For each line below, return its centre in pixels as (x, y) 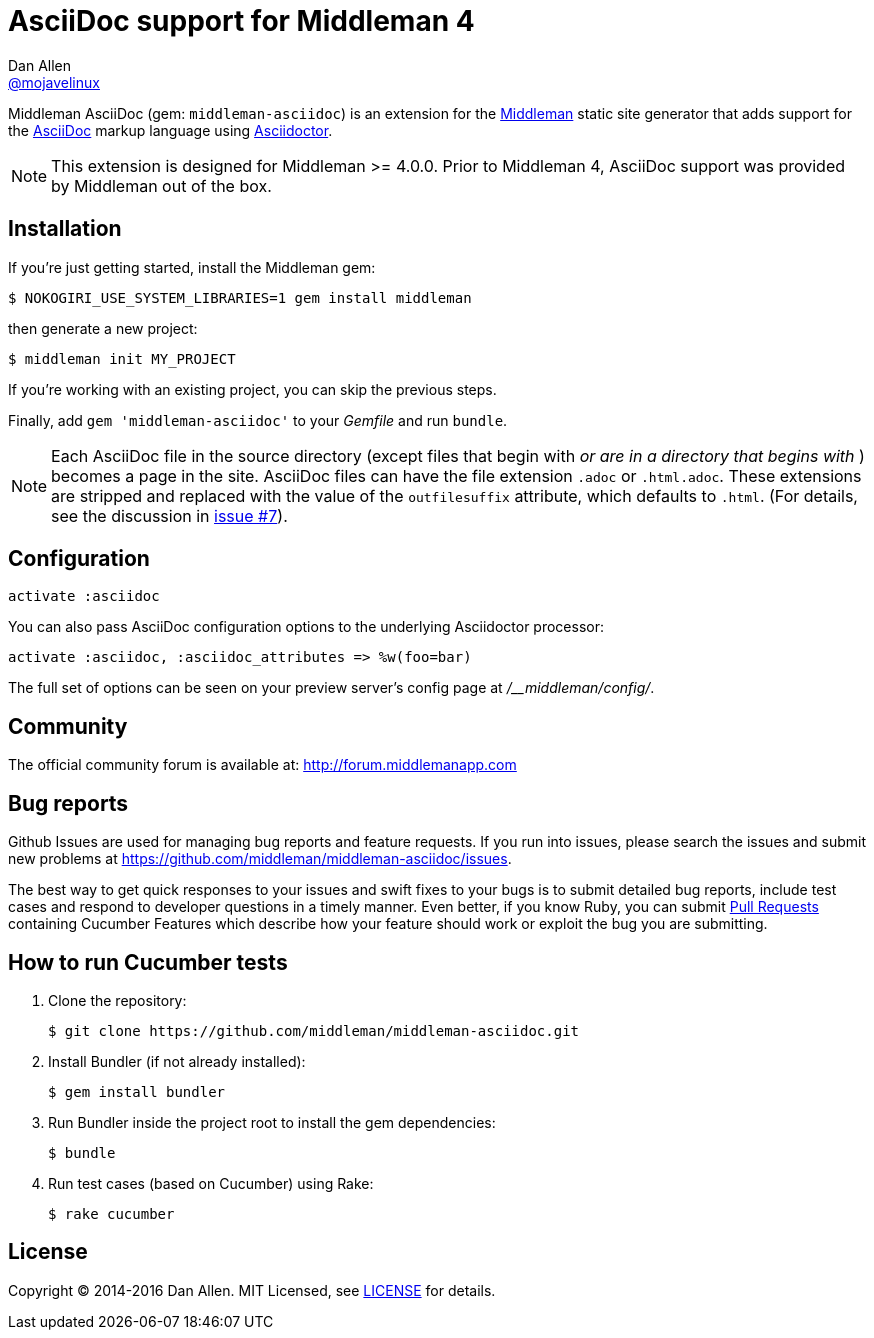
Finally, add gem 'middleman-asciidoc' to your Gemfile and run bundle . (258, 420)
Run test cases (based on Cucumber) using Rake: (211, 1183)
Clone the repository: (117, 1000)
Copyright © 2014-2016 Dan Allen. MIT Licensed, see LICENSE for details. (252, 1290)
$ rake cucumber (111, 1213)
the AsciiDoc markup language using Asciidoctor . (170, 130)
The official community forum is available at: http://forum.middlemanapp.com (262, 765)
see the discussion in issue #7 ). (169, 515)
